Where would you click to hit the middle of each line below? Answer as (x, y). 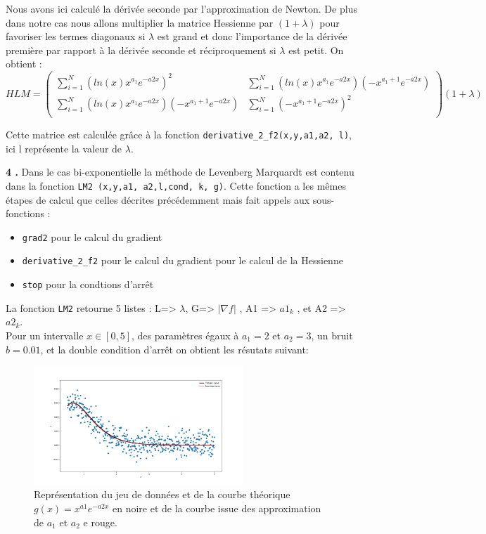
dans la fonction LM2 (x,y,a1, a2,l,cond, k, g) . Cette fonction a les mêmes (176, 185)
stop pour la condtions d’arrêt (88, 284)
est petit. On (316, 50)
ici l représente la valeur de (64, 148)
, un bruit (332, 336)
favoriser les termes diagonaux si (76, 36)
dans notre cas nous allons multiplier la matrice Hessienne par (140, 22)
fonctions (25, 213)
